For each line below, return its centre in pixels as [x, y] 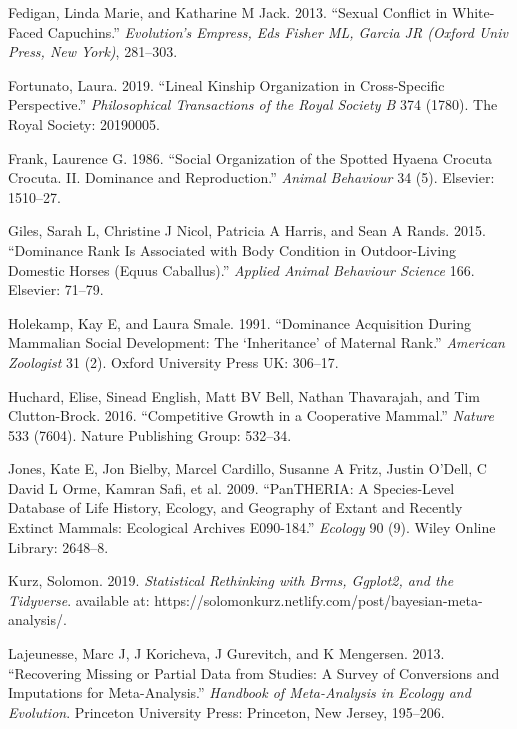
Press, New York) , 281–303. [93, 51]
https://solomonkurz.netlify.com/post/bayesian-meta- [318, 599]
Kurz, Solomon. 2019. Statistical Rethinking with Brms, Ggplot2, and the [231, 580]
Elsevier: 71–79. [56, 289]
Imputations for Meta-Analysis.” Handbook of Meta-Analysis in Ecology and [239, 692]
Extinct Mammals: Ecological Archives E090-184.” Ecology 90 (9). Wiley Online [252, 527]
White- [473, 12]
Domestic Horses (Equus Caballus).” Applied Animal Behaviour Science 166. [241, 269]
